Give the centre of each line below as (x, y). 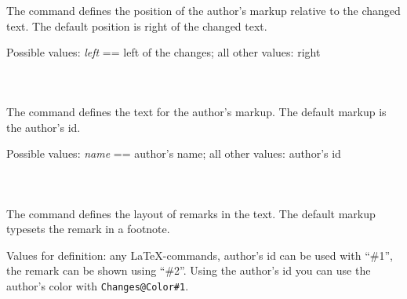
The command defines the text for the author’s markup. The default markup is (196, 112)
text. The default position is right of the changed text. (137, 26)
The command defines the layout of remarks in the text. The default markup (191, 213)
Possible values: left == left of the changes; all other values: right (164, 52)
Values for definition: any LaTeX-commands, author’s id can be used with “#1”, (200, 255)
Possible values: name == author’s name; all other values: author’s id (174, 153)
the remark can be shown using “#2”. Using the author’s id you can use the (189, 270)
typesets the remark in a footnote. (88, 229)
